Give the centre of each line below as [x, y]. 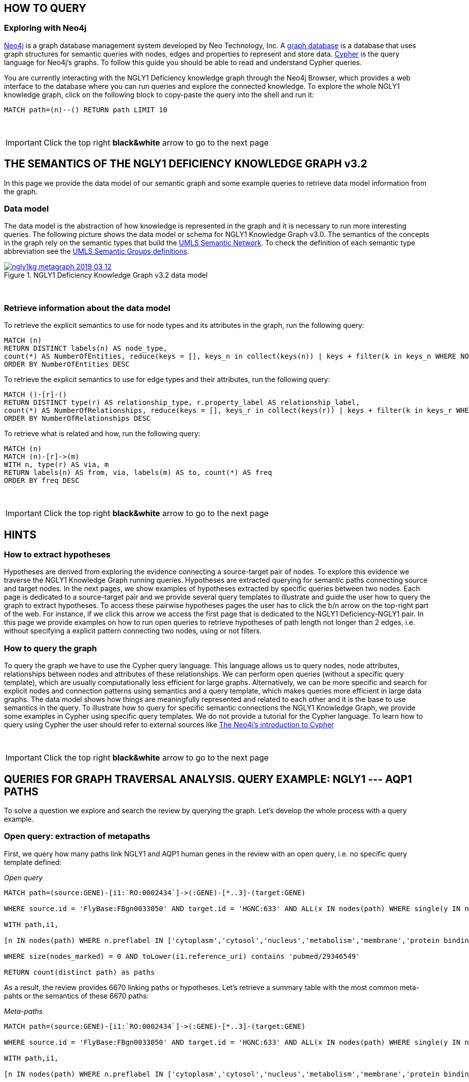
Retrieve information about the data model [87, 308]
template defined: [33, 862]
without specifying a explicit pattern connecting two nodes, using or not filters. [133, 631]
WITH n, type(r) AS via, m [56, 465]
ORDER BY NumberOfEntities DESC [67, 364]
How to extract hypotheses [57, 554]
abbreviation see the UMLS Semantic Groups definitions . [97, 251]
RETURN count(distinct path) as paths [79, 972]
